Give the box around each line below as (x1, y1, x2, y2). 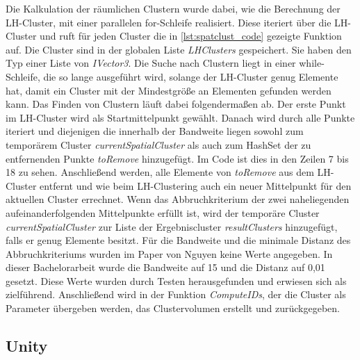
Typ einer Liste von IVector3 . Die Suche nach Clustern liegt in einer (6, 56, 296, 70)
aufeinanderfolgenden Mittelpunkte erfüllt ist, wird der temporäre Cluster (6, 205, 320, 220)
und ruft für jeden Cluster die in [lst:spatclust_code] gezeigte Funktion (40, 28, 342, 43)
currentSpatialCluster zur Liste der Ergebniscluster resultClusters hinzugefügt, (6, 219, 338, 234)
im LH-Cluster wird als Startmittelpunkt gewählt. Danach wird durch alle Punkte (6, 110, 355, 124)
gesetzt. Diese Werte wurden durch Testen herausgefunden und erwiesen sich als (6, 273, 347, 288)
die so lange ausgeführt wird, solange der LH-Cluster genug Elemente (43, 69, 338, 83)
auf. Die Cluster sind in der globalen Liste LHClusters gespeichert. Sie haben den (6, 42, 352, 56)
